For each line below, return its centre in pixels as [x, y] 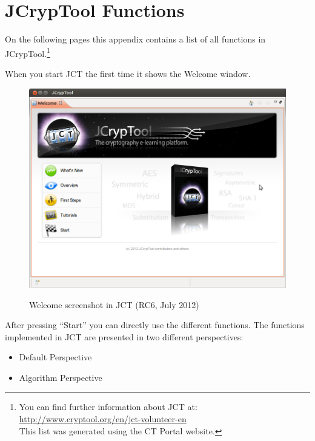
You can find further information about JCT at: [108, 407]
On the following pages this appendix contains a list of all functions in [135, 39]
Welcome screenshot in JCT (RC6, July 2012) [114, 304]
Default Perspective [55, 357]
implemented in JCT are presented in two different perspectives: [124, 336]
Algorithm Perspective [61, 377]
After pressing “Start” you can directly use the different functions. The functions [155, 325]
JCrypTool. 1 [28, 52]
